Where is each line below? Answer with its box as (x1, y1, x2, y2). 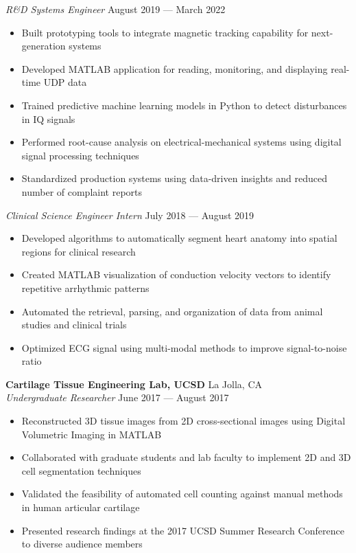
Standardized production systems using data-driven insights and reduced (21, 171, 327, 185)
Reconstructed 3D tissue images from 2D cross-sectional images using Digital (21, 414, 346, 428)
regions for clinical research (21, 244, 136, 258)
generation (21, 38, 66, 53)
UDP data (43, 75, 87, 89)
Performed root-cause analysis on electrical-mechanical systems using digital (21, 135, 342, 149)
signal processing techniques (21, 148, 139, 162)
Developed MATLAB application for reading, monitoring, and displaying (21, 61, 328, 76)
